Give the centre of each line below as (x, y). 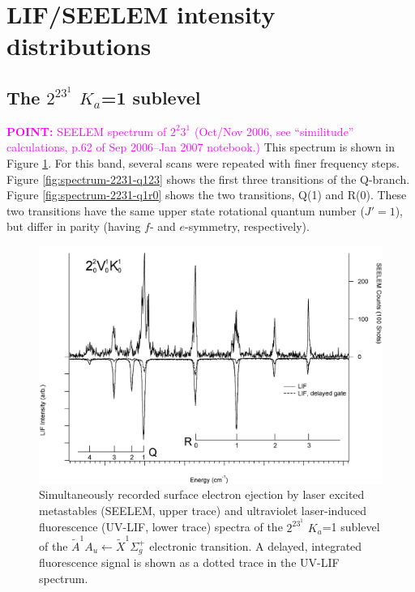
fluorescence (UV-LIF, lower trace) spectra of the (161, 527)
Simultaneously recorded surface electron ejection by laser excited (202, 494)
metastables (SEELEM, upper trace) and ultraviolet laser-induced (203, 510)
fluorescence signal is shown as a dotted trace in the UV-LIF (189, 562)
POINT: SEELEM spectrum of (87, 131)
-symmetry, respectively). (247, 226)
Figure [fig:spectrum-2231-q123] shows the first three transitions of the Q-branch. (208, 179)
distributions (79, 46)
